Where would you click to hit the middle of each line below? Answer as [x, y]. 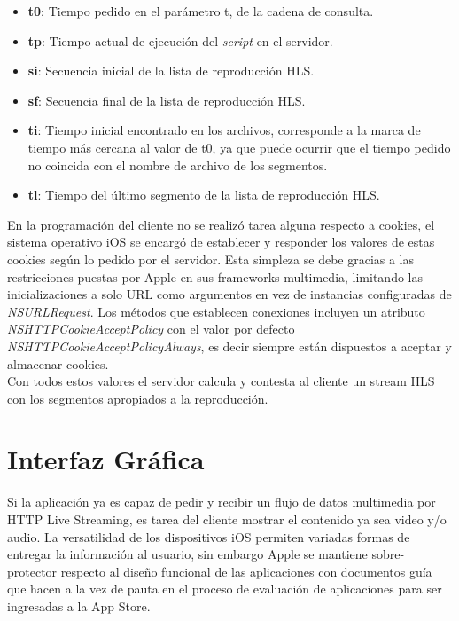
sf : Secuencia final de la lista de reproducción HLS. [167, 100]
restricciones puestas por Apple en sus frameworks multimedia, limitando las [215, 276]
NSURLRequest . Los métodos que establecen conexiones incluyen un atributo [216, 311]
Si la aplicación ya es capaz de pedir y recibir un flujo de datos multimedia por [222, 502]
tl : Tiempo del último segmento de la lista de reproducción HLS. [204, 195]
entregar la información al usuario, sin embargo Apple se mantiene [187, 554]
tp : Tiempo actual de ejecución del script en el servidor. [180, 40]
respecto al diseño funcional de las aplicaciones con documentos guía [246, 571]
